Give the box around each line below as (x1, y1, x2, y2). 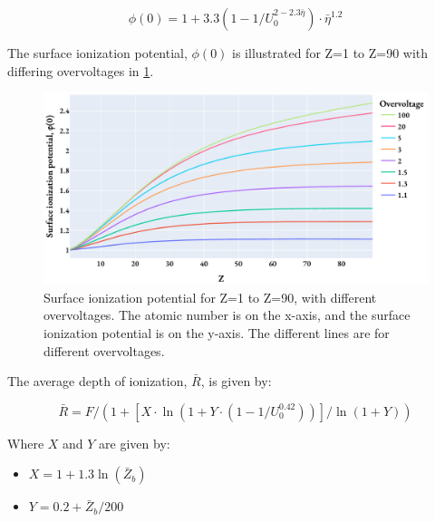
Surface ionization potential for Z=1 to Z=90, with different (43, 287, 377, 306)
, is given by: (200, 372, 272, 391)
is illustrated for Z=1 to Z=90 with (232, 43, 429, 62)
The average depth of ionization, (7, 372, 188, 391)
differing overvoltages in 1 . (7, 61, 154, 80)
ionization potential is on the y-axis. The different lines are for (43, 323, 390, 342)
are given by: (99, 433, 170, 452)
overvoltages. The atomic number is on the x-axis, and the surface (43, 305, 411, 324)
